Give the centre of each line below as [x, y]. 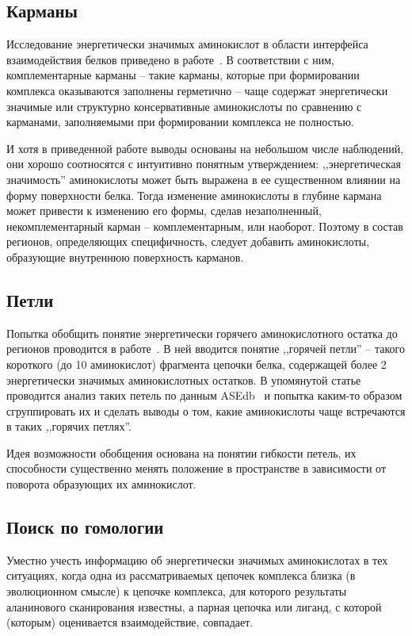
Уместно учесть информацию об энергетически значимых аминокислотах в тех [197, 559]
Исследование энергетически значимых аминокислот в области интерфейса [187, 44]
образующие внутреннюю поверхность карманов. [125, 257]
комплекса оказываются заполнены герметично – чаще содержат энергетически [197, 90]
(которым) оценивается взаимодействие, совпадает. [130, 622]
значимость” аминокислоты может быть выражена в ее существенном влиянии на [204, 179]
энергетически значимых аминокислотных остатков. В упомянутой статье [184, 379]
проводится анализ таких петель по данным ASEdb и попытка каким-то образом [204, 395]
